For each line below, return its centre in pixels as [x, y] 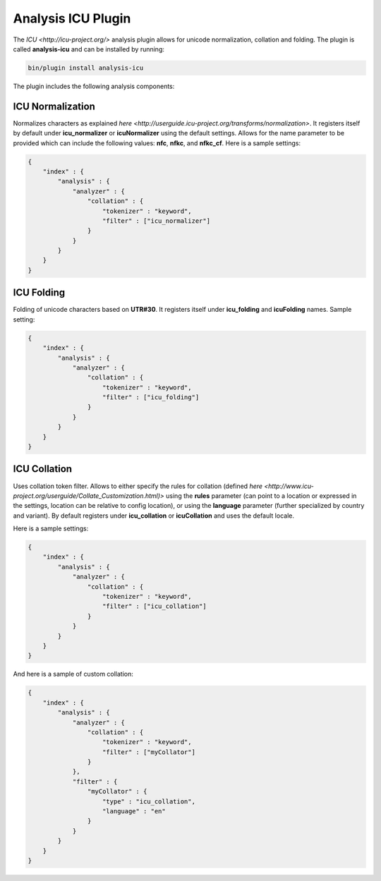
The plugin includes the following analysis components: [94, 86]
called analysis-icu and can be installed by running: [89, 49]
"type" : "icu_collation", [149, 801]
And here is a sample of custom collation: [73, 674]
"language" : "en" [134, 812]
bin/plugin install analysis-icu [86, 68]
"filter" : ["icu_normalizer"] [157, 221]
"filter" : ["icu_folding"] [151, 397]
